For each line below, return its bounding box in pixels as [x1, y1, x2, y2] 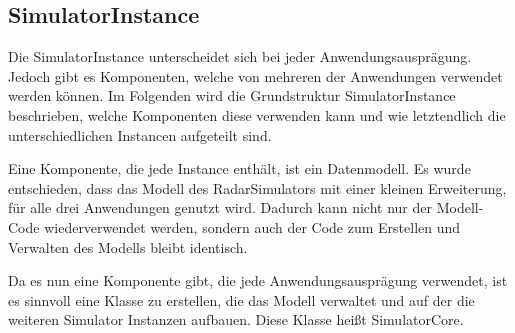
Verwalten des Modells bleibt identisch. [8, 236, 248, 257]
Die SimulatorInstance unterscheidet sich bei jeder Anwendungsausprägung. [8, 46, 472, 67]
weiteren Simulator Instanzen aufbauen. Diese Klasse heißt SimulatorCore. [8, 309, 464, 330]
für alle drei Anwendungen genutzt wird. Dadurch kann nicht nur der [8, 197, 432, 218]
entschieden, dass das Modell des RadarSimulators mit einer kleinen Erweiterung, [8, 177, 507, 198]
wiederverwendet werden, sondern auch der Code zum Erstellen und [44, 216, 461, 237]
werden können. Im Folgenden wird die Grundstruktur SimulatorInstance [8, 85, 456, 106]
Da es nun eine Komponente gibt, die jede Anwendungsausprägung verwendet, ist [8, 270, 508, 291]
